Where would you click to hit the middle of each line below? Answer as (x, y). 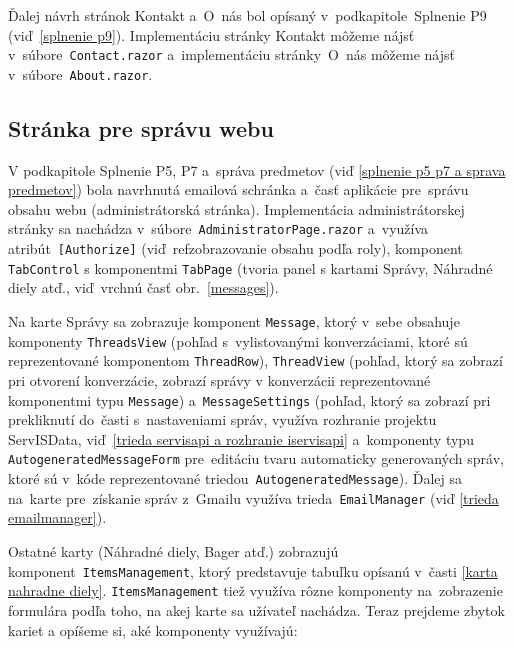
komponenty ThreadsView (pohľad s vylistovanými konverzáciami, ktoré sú (238, 340)
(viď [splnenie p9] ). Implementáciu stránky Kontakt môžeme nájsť (211, 34)
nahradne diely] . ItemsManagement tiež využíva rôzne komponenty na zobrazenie (255, 590)
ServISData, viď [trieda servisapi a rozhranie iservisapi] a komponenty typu (241, 438)
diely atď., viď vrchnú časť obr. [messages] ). (143, 287)
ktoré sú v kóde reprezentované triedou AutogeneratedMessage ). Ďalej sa (235, 478)
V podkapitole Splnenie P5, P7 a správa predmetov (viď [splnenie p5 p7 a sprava (257, 169)
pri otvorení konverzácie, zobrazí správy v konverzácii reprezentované (219, 380)
